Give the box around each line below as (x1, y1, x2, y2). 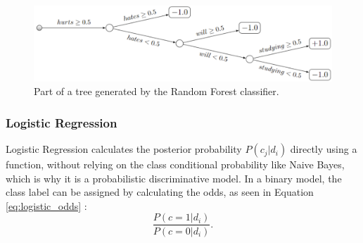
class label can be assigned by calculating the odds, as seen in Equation (6, 185, 314, 199)
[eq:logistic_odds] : (6, 198, 87, 213)
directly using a (290, 142, 357, 156)
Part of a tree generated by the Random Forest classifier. (34, 84, 279, 99)
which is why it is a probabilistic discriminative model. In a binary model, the (6, 170, 342, 185)
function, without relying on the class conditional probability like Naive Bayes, (6, 157, 345, 172)
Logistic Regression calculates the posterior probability (6, 142, 242, 156)
